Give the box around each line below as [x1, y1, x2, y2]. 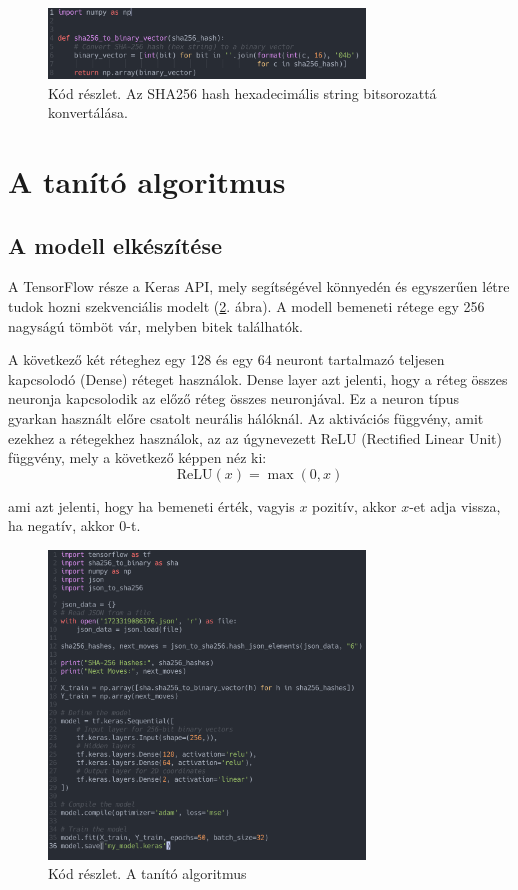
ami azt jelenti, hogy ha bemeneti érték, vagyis [8, 495, 295, 516]
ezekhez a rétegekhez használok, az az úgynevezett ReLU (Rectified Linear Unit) [8, 427, 502, 448]
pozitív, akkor [312, 495, 397, 516]
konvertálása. [48, 102, 128, 123]
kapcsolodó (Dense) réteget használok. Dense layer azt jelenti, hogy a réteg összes [8, 368, 508, 389]
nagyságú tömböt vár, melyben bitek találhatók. [8, 315, 303, 336]
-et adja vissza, [409, 495, 501, 516]
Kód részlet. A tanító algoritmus [48, 863, 247, 884]
